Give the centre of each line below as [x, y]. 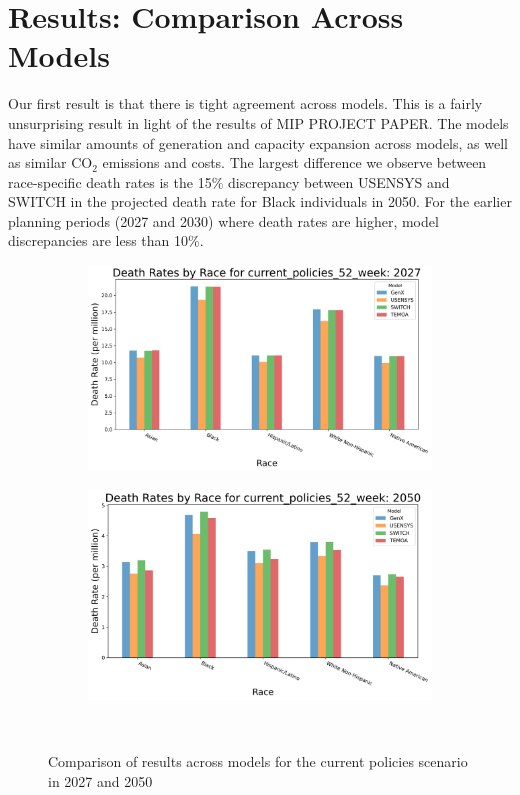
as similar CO [50, 162]
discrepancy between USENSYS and [339, 181]
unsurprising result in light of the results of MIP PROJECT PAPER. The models [258, 122]
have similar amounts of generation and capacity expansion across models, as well [258, 142]
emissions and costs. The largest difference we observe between [294, 162]
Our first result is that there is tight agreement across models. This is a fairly [245, 103]
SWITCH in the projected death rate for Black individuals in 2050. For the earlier [260, 201]
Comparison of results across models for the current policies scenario [258, 761]
